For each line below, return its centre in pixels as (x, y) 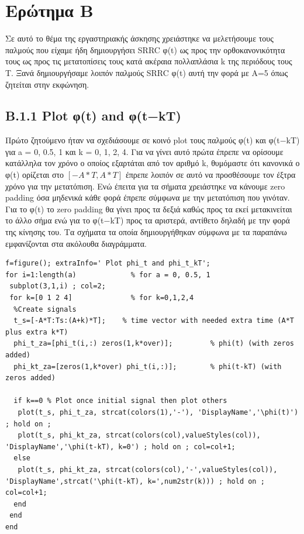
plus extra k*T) (37, 332)
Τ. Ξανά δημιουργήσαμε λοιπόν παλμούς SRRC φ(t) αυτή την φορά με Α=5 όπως (147, 72)
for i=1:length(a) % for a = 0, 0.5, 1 (108, 275)
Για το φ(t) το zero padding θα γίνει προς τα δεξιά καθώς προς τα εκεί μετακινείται (149, 209)
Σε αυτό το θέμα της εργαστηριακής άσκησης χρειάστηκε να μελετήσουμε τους (139, 38)
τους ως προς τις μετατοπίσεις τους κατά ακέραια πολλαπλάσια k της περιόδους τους (149, 61)
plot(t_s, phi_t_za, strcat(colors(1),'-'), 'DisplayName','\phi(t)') (158, 412)
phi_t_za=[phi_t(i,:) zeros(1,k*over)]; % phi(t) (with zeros (154, 344)
